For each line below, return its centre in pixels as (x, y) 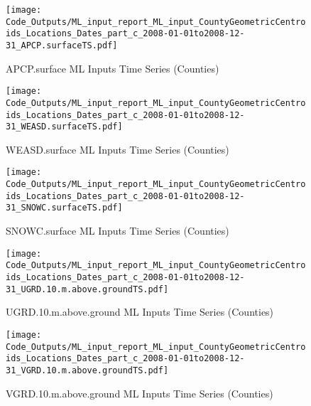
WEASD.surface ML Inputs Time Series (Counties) (118, 149)
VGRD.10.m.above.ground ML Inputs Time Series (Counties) (140, 393)
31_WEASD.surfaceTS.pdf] (64, 127)
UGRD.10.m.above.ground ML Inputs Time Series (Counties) (140, 312)
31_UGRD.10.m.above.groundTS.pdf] (87, 289)
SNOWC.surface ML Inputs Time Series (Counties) (118, 231)
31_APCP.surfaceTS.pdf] (62, 45)
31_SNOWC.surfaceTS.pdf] (64, 208)
